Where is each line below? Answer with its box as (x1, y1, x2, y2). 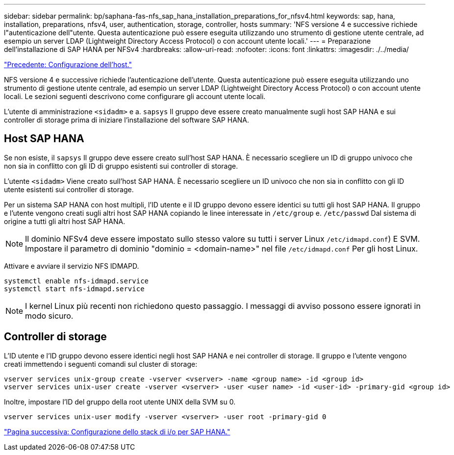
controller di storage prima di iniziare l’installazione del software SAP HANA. (4, 116, 250, 124)
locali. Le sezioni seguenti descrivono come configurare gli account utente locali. (4, 92, 266, 101)
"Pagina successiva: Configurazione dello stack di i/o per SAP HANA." (4, 427, 230, 436)
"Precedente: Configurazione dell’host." (4, 60, 132, 69)
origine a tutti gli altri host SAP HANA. (4, 217, 126, 226)
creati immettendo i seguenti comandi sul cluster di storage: (4, 359, 198, 368)
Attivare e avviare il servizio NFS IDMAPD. (4, 261, 139, 270)
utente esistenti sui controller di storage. (4, 185, 134, 194)
